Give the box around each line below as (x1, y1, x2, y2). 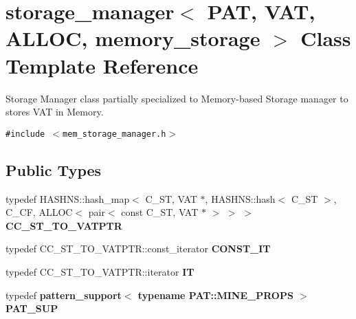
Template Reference (5, 51, 199, 79)
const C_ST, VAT (121, 205, 199, 219)
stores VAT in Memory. (5, 104, 104, 119)
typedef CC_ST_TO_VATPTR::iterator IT (5, 264, 194, 278)
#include (5, 129, 45, 139)
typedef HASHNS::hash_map (5, 191, 130, 206)
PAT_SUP (5, 301, 58, 316)
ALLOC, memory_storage (5, 24, 260, 52)
